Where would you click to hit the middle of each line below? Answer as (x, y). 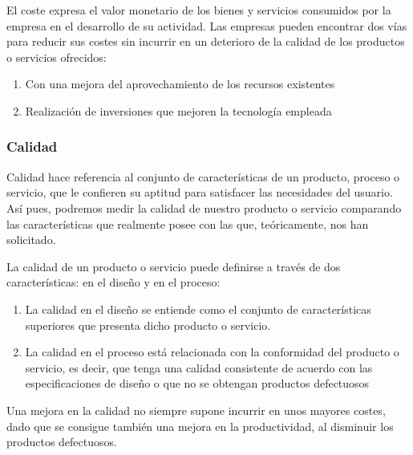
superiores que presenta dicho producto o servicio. (148, 325)
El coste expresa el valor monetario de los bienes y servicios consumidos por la (199, 10)
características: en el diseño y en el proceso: (113, 282)
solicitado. (31, 240)
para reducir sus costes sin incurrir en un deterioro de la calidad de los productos (206, 41)
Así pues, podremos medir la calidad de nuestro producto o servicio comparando (204, 207)
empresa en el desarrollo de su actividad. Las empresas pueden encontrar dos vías (207, 25)
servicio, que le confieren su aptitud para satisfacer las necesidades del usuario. (200, 192)
